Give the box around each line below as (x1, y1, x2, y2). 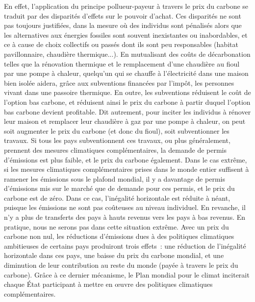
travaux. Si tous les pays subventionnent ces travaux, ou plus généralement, (4, 135, 230, 145)
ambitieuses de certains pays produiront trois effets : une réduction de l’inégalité (4, 240, 246, 251)
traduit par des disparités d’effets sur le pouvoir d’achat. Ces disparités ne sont (4, 10, 241, 21)
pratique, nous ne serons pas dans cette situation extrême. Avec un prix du (4, 221, 229, 232)
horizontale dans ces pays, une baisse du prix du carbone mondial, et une (4, 250, 224, 260)
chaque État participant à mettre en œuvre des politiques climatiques (4, 279, 213, 289)
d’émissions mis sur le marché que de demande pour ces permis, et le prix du (4, 183, 235, 193)
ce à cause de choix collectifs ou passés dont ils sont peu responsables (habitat (4, 39, 238, 49)
